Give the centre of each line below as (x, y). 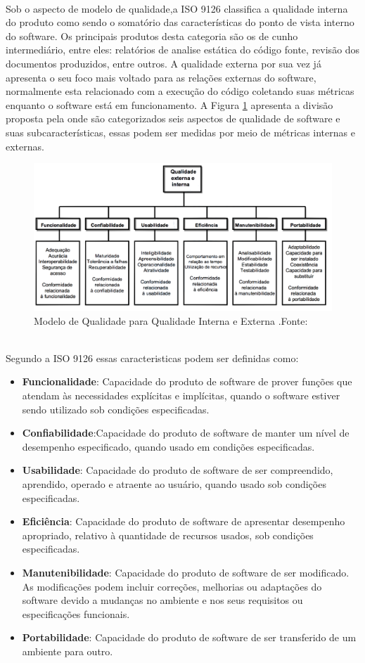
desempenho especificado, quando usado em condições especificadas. (168, 446)
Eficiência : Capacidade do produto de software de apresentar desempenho (184, 521)
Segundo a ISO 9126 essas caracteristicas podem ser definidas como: (152, 358)
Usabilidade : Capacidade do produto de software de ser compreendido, (178, 470)
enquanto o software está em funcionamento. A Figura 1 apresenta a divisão (169, 104)
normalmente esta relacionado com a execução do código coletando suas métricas (180, 91)
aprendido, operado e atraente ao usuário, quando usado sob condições (174, 483)
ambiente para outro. (68, 651)
